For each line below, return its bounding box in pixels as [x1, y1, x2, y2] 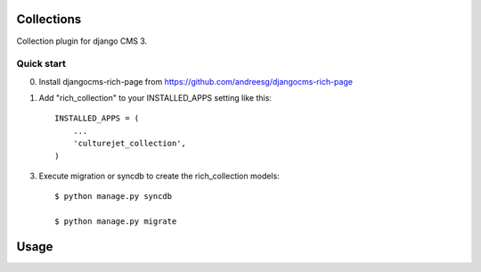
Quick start [16, 58, 67, 70]
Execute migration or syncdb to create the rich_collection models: [38, 170, 280, 181]
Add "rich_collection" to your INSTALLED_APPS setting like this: [38, 93, 272, 103]
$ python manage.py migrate [54, 217, 177, 227]
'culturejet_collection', [72, 138, 187, 149]
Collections [16, 12, 82, 27]
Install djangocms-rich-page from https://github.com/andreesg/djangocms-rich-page [38, 76, 354, 87]
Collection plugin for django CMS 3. [16, 36, 148, 46]
